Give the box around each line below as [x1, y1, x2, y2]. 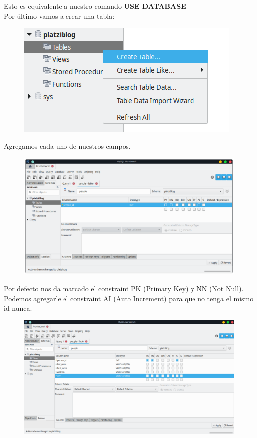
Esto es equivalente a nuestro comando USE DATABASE [4, 1, 186, 11]
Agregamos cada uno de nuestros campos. [4, 140, 131, 151]
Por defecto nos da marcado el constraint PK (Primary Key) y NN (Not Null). [4, 283, 244, 293]
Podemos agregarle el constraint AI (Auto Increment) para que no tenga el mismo [4, 293, 254, 303]
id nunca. [4, 303, 32, 313]
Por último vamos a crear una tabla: [4, 10, 115, 21]
